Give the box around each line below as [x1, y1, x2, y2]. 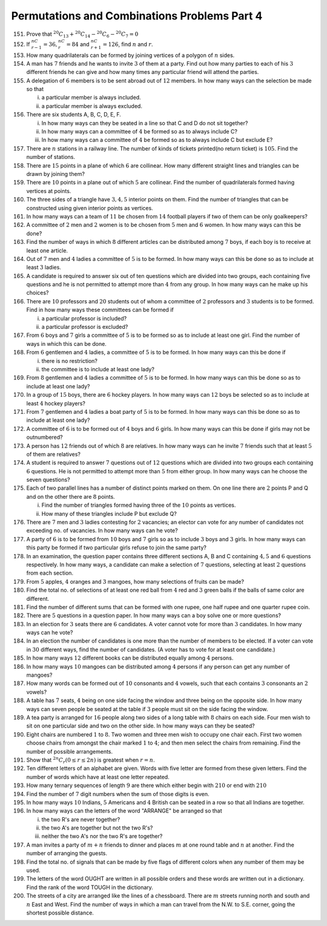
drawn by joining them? [26, 171, 85, 177]
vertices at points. [26, 187, 71, 194]
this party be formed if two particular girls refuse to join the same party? [26, 544, 207, 552]
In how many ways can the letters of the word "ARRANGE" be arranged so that [26, 807, 222, 814]
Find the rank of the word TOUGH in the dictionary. [26, 884, 154, 891]
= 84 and [66, 40, 90, 48]
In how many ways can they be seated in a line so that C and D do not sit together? [41, 119, 248, 127]
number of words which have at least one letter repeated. [26, 773, 170, 780]
